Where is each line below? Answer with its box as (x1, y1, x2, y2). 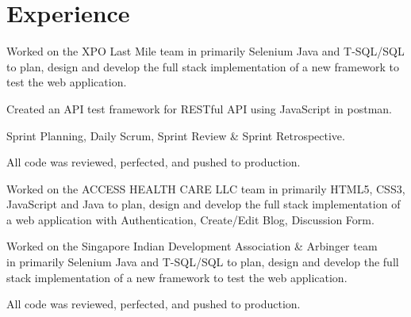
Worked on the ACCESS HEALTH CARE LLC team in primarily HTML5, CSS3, (6, 180, 405, 197)
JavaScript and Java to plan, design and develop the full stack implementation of (6, 196, 401, 212)
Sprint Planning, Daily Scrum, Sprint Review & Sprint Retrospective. (6, 127, 345, 143)
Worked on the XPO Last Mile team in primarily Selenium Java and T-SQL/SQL (6, 43, 405, 59)
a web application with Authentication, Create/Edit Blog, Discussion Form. (6, 211, 375, 227)
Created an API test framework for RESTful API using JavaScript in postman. (6, 100, 392, 116)
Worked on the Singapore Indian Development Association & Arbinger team (6, 238, 378, 254)
